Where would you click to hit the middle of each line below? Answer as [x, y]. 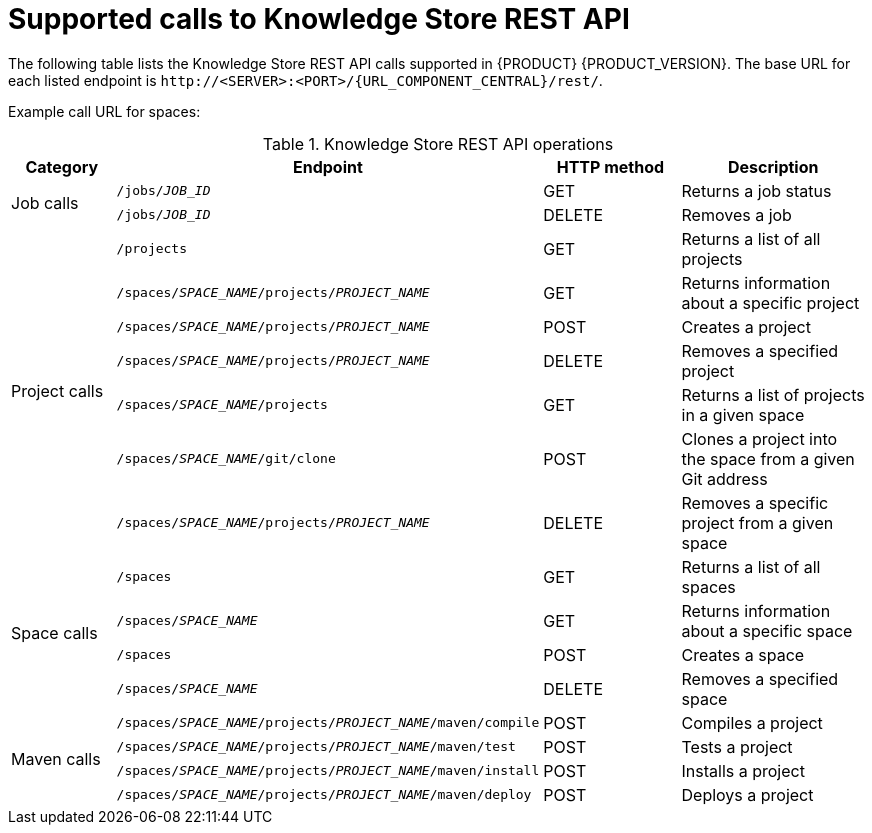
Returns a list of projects [773, 394]
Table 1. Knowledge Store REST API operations [438, 143]
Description [773, 166]
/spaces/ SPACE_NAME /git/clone [226, 459]
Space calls [54, 632]
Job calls [45, 202]
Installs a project [743, 770]
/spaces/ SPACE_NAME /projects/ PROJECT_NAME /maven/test [316, 747]
